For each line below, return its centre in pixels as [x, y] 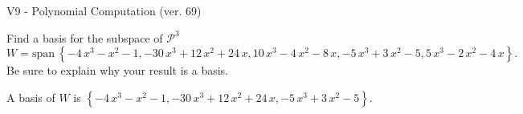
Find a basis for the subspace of [85, 37]
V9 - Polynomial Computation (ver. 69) [104, 10]
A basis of [31, 97]
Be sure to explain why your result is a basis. [118, 70]
